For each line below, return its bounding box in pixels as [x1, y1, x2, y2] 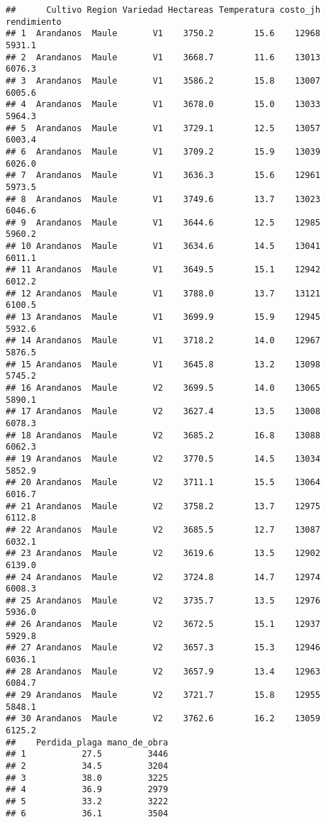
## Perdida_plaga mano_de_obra [6, 737, 169, 748]
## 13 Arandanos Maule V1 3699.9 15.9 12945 [6, 312, 320, 323]
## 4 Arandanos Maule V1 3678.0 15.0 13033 [6, 99, 320, 110]
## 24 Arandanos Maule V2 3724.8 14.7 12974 [6, 572, 320, 582]
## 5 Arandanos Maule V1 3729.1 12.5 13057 [6, 123, 320, 133]
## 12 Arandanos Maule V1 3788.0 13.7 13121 [6, 288, 320, 299]
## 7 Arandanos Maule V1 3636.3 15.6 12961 [6, 170, 320, 181]
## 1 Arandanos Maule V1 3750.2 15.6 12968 [6, 28, 320, 39]
